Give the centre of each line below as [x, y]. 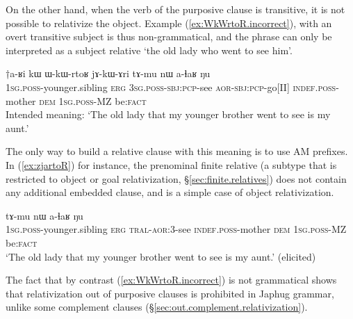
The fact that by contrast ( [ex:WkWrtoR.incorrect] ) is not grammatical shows [171, 280]
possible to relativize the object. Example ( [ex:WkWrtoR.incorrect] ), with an [169, 23]
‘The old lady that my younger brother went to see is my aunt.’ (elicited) [161, 256]
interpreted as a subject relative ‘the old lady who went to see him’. [149, 50]
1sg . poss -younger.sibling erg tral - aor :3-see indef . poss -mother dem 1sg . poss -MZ [176, 229]
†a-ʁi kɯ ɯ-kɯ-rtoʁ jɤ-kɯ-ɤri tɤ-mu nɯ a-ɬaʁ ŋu [108, 73]
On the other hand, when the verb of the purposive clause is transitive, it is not [175, 9]
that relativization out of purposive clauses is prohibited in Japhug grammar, [170, 293]
